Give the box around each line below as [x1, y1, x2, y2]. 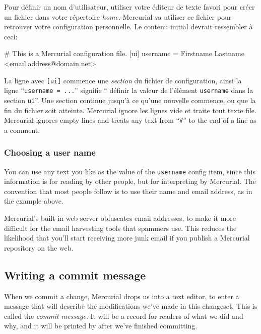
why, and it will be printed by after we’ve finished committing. [4, 320, 198, 331]
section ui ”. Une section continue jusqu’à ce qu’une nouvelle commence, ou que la [4, 94, 256, 105]
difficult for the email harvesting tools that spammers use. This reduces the [4, 222, 237, 233]
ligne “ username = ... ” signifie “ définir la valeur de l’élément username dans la [4, 85, 253, 96]
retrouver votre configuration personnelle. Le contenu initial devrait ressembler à [4, 21, 253, 32]
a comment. [4, 124, 40, 135]
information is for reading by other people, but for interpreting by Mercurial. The [4, 176, 256, 186]
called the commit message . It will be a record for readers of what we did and [4, 310, 243, 321]
